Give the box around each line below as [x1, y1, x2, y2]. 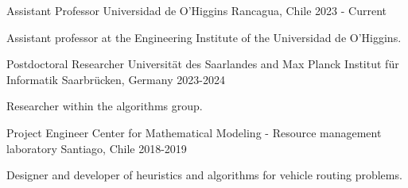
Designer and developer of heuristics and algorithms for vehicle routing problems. [6, 167, 402, 183]
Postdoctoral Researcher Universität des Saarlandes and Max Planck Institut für [6, 56, 399, 72]
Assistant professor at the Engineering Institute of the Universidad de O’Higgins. [6, 29, 402, 45]
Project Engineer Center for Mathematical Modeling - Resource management [6, 124, 382, 140]
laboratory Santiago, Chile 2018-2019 [6, 140, 187, 156]
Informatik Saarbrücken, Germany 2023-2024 [6, 71, 225, 87]
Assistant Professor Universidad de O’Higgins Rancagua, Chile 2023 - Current [6, 2, 387, 18]
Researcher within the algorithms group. [6, 98, 203, 114]
